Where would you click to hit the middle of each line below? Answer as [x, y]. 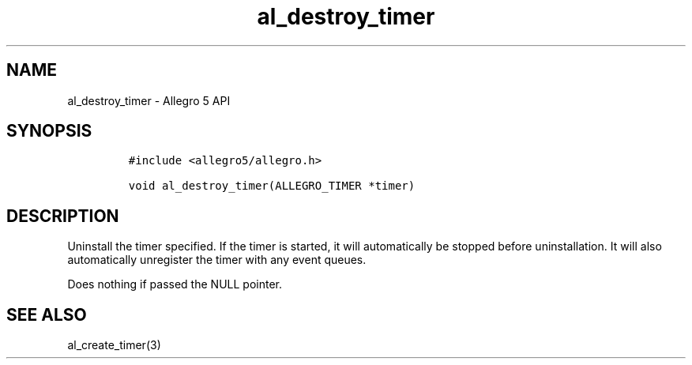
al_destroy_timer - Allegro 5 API [149, 100]
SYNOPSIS [49, 131]
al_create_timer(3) [114, 345]
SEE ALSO [47, 314]
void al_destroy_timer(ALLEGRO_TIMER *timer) [272, 186]
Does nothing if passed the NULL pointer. [175, 284]
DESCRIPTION [63, 216]
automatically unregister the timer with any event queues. [217, 260]
